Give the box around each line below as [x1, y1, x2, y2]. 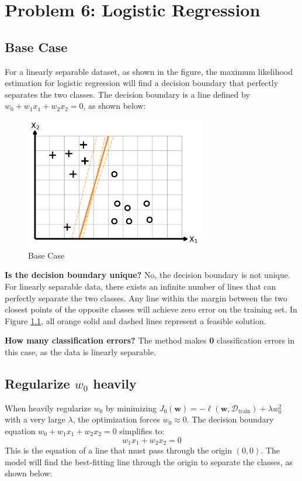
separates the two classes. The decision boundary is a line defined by [5, 88, 250, 100]
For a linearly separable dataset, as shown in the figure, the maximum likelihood [5, 65, 293, 77]
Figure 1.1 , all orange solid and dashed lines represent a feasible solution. [5, 314, 266, 327]
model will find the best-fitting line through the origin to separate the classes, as [5, 455, 293, 468]
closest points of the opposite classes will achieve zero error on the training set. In [5, 303, 297, 315]
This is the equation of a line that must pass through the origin [5, 444, 232, 456]
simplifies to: [119, 424, 165, 437]
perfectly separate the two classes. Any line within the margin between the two [5, 291, 287, 304]
